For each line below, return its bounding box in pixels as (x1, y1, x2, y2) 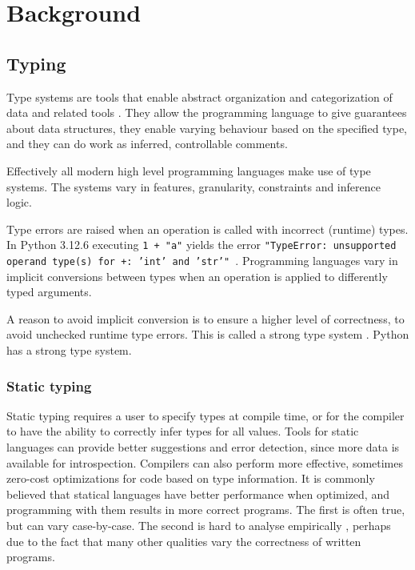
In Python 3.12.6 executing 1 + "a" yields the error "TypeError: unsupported (6, 236, 397, 253)
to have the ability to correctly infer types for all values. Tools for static (6, 423, 359, 440)
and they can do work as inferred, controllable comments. (6, 135, 288, 152)
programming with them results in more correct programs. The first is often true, (6, 501, 405, 518)
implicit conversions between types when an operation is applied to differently (6, 267, 388, 284)
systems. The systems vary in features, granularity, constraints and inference (6, 178, 381, 195)
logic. (6, 194, 32, 211)
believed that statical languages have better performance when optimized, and (6, 485, 389, 502)
